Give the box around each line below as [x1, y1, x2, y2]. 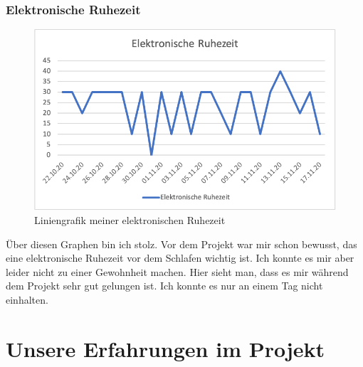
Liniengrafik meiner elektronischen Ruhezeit [34, 212, 226, 227]
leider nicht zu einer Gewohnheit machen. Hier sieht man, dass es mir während [6, 264, 349, 279]
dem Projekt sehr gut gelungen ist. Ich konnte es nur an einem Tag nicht [6, 278, 323, 293]
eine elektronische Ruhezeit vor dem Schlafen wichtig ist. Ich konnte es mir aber [6, 250, 354, 265]
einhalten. [6, 292, 48, 307]
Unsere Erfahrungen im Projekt [6, 334, 325, 363]
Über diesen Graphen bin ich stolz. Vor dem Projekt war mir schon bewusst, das [6, 236, 357, 251]
